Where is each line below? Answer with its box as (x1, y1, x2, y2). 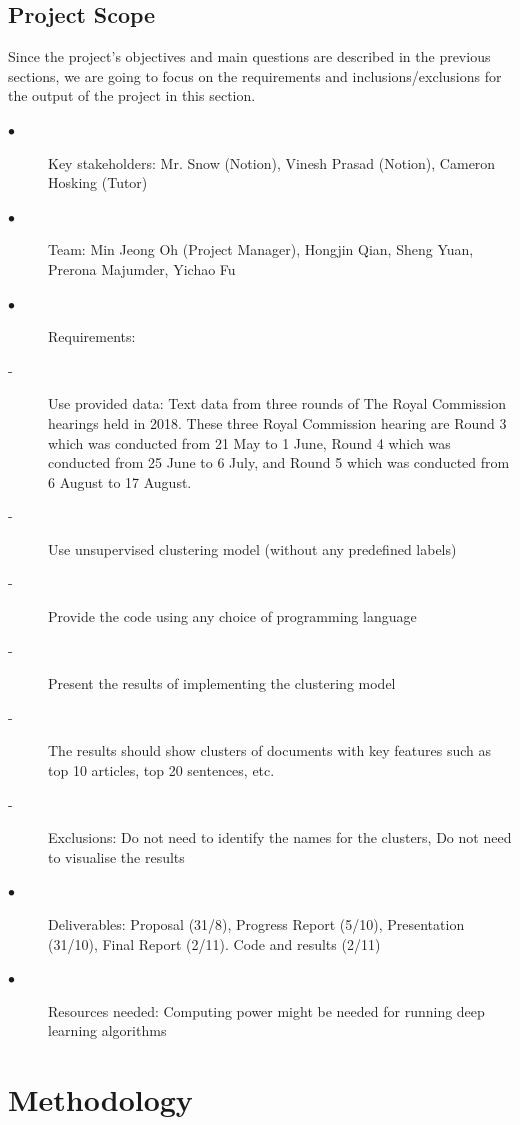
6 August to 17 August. (48, 471, 192, 492)
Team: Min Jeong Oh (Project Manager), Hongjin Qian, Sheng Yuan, (48, 239, 474, 260)
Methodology (8, 1079, 193, 1120)
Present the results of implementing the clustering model (48, 673, 396, 694)
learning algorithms (48, 1020, 167, 1041)
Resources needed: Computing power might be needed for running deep (48, 1000, 485, 1021)
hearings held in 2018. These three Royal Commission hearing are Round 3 (48, 412, 507, 433)
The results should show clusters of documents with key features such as (48, 740, 492, 761)
